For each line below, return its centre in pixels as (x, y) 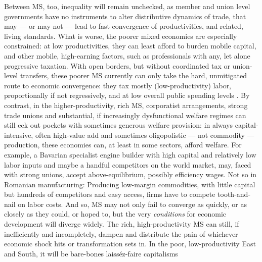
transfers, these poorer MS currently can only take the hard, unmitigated (134, 75)
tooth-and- (234, 194)
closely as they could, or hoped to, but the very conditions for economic (115, 214)
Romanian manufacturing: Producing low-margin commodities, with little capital (130, 184)
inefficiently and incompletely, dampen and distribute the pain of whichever (121, 233)
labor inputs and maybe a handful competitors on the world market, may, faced (128, 164)
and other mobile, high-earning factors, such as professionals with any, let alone (127, 55)
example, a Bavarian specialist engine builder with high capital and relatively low (130, 154)
